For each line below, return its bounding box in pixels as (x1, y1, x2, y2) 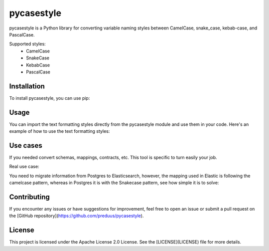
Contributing (9, 193, 50, 201)
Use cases (9, 141, 42, 150)
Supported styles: (9, 41, 46, 47)
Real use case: (9, 164, 39, 170)
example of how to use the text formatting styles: (9, 128, 110, 134)
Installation (9, 82, 45, 90)
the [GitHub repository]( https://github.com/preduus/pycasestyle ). (9, 213, 144, 219)
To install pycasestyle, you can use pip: (9, 95, 90, 101)
